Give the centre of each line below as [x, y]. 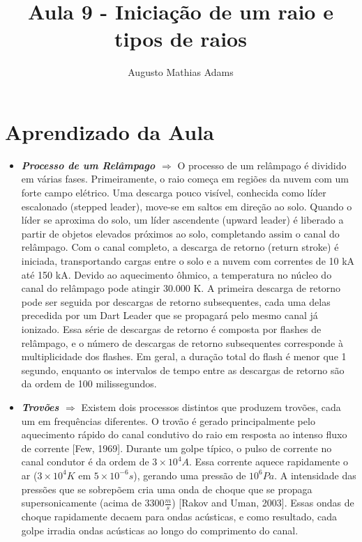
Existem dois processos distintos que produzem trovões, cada [211, 406]
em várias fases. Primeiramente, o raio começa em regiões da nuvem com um [185, 179]
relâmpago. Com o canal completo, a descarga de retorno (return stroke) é [180, 247]
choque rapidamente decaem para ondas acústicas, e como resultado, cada [179, 516]
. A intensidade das [315, 475]
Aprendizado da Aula [110, 131]
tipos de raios [181, 39]
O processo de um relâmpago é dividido [262, 165]
